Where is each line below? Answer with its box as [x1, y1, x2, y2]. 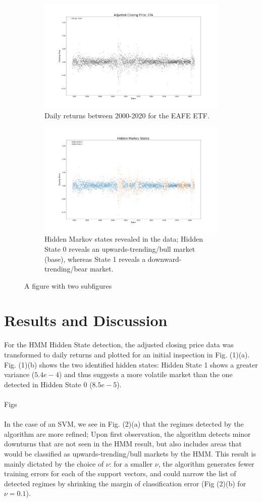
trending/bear [44, 263, 88, 274]
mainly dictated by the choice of [4, 458, 104, 469]
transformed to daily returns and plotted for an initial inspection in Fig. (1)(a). [4, 349, 250, 359]
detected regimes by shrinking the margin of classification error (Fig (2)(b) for [4, 478, 246, 488]
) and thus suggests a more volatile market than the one [59, 369, 233, 380]
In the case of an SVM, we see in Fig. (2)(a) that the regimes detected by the [4, 419, 244, 429]
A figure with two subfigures [24, 280, 112, 291]
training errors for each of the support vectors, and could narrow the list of [4, 468, 236, 479]
